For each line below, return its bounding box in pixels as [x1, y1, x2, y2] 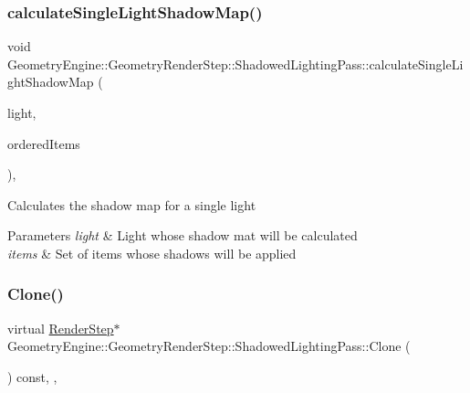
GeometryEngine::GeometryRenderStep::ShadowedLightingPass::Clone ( [7, 336, 411, 356]
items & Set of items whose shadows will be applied [7, 243, 297, 262]
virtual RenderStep [7, 318, 114, 337]
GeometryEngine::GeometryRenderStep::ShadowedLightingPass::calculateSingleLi [7, 54, 464, 73]
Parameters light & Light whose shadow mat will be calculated [7, 226, 358, 245]
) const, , [7, 366, 57, 386]
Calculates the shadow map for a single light [7, 195, 256, 214]
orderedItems [7, 133, 80, 153]
